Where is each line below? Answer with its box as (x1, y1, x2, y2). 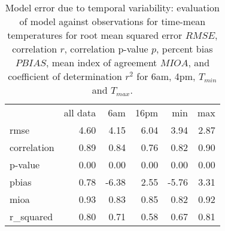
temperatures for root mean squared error (7, 28, 183, 42)
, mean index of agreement (45, 56, 157, 69)
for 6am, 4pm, (136, 69, 196, 83)
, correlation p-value (64, 42, 148, 56)
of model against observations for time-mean (19, 14, 206, 28)
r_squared (10, 210, 53, 223)
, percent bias (156, 42, 213, 56)
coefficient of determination (8, 69, 122, 83)
